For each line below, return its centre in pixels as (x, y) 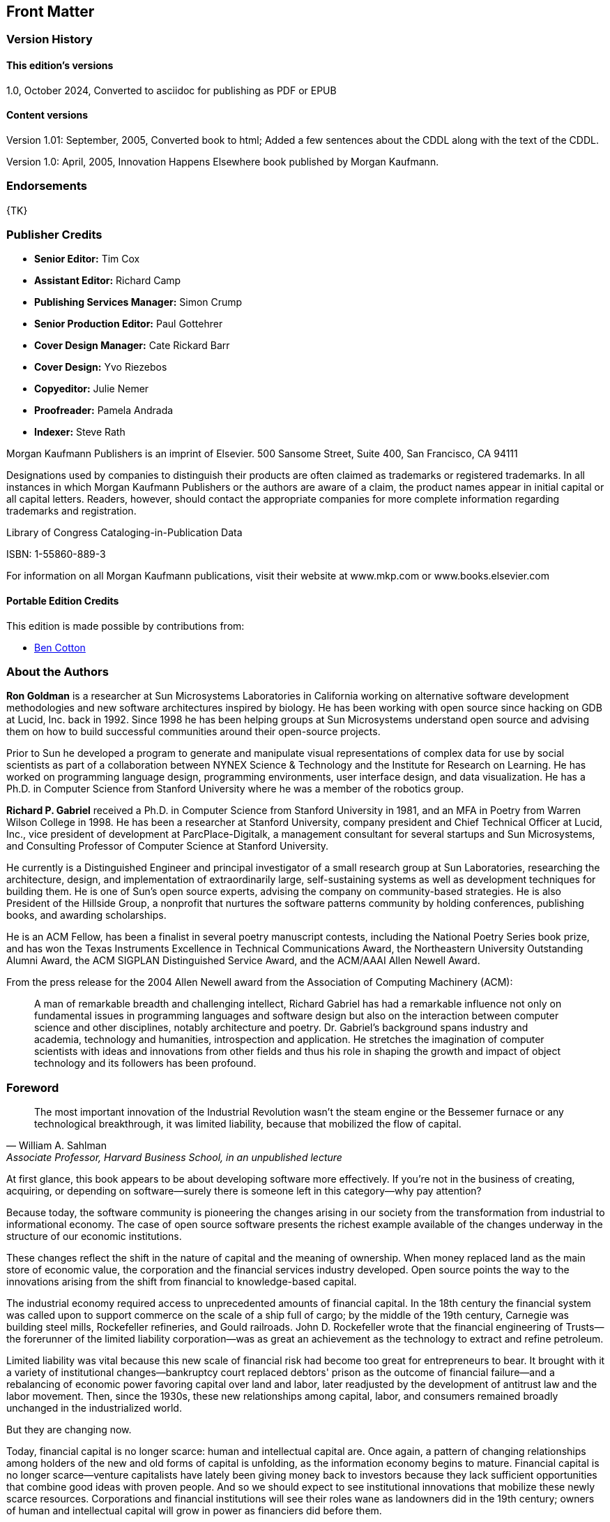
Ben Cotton (60, 647)
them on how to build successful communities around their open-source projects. (193, 732)
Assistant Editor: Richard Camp (108, 281)
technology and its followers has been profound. (145, 1063)
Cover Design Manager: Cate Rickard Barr (132, 346)
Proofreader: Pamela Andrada (104, 411)
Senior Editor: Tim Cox (87, 259)
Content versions (47, 115)
